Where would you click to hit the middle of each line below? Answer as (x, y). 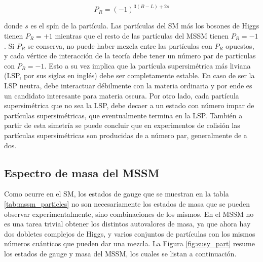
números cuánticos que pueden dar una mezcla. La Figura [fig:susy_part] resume (129, 243)
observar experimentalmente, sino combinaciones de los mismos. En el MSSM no (129, 214)
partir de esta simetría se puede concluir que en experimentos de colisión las (122, 125)
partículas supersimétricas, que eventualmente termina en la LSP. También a (123, 115)
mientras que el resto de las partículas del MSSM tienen (142, 36)
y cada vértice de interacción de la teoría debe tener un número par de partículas (130, 56)
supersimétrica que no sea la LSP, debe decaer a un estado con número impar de (129, 105)
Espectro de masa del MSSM (82, 172)
